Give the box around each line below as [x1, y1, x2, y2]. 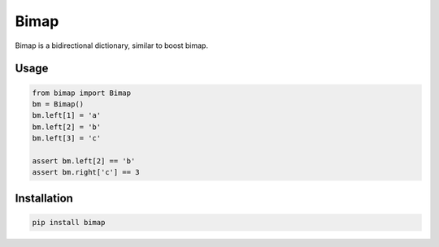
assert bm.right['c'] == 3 [32, 167, 140, 177]
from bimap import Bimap [32, 88, 132, 97]
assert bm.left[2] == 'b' [32, 156, 136, 166]
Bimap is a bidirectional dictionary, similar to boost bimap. [15, 41, 209, 50]
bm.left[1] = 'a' [32, 110, 102, 120]
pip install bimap [32, 218, 106, 227]
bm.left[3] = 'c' [32, 134, 102, 143]
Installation [15, 191, 73, 205]
